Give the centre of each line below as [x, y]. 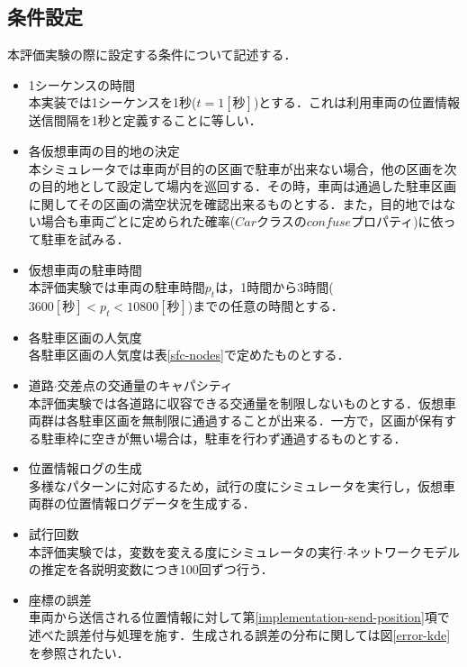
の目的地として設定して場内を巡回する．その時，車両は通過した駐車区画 [242, 186]
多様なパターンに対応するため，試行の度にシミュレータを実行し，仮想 [236, 485]
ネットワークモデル [404, 551]
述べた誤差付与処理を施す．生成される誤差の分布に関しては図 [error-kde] [239, 635]
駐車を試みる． [85, 238]
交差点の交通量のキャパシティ [145, 384]
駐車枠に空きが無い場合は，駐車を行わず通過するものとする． [224, 438]
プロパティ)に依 [397, 221]
